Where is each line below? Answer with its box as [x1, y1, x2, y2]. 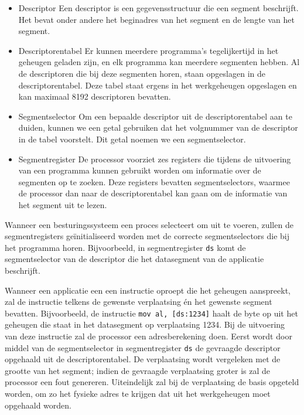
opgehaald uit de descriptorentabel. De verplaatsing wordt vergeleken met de [5, 353, 281, 365]
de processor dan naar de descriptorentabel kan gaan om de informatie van [18, 187, 288, 199]
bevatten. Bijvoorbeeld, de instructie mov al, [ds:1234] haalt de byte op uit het [5, 307, 298, 319]
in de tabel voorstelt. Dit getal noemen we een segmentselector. [18, 132, 246, 145]
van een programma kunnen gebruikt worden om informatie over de [18, 164, 261, 176]
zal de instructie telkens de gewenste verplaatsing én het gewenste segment [5, 295, 272, 308]
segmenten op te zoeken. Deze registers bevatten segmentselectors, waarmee [18, 175, 290, 188]
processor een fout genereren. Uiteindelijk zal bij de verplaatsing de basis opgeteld [5, 376, 299, 388]
